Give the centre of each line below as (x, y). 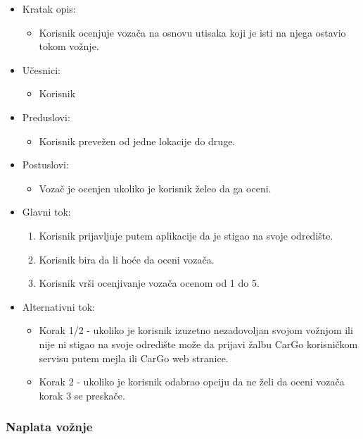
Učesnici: (41, 69)
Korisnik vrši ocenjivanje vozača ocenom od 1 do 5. (149, 283)
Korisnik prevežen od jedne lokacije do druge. (137, 141)
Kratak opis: (49, 8)
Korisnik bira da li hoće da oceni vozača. (127, 259)
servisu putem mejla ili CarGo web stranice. (134, 358)
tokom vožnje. (69, 46)
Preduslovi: (46, 117)
